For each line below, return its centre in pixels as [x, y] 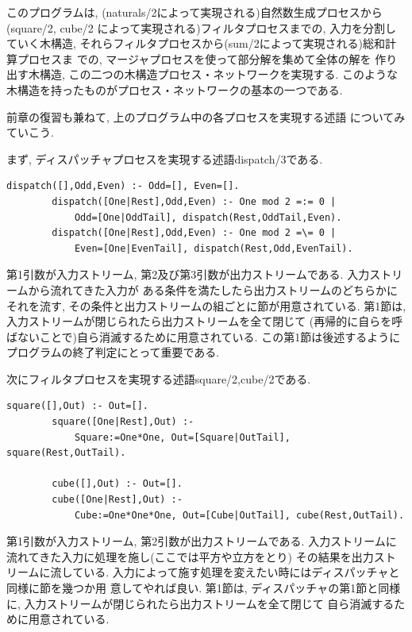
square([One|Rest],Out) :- [123, 422]
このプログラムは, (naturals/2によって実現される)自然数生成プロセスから [194, 12]
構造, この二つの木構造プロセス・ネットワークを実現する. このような [219, 74]
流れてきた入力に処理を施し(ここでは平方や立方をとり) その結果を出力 [190, 556]
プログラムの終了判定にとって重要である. [113, 352]
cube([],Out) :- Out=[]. [117, 484]
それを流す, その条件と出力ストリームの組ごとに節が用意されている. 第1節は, [206, 305]
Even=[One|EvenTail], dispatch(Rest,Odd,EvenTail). [214, 248]
